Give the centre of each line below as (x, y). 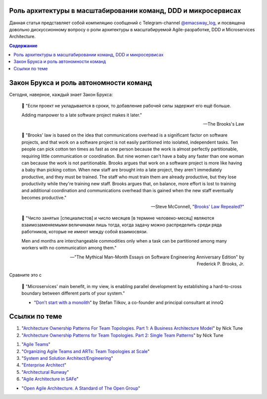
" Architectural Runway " (45, 372)
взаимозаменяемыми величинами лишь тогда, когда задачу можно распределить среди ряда (122, 225)
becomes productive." (44, 198)
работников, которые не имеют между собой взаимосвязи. (85, 232)
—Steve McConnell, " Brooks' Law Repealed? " (198, 207)
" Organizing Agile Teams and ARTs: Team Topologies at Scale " (86, 351)
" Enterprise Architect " (44, 365)
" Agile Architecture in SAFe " (50, 379)
